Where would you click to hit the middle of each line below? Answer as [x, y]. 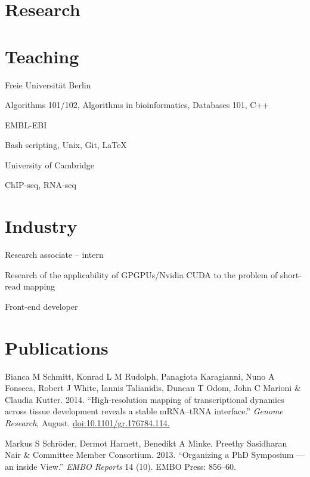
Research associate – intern [54, 255]
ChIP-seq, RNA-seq [41, 185]
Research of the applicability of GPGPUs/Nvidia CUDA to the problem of [141, 274]
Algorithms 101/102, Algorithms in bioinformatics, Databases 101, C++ [137, 105]
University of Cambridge [49, 164]
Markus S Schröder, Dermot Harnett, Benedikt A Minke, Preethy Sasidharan [146, 443]
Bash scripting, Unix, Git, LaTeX [66, 145]
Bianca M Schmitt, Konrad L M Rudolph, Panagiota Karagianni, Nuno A [140, 376]
